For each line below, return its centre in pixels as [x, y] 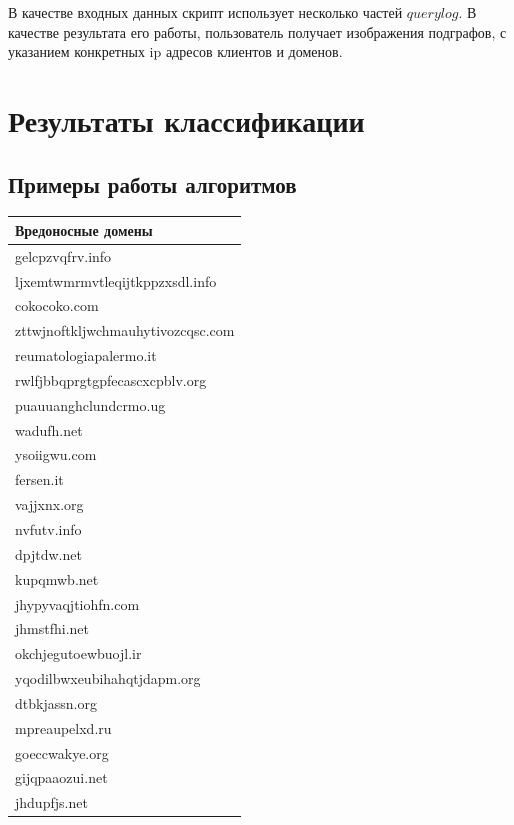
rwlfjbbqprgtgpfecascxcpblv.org [111, 379]
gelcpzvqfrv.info [63, 255]
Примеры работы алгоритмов [152, 183]
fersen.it [39, 479]
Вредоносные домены [84, 229]
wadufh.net [49, 429]
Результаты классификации [186, 119]
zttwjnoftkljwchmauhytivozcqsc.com [125, 330]
